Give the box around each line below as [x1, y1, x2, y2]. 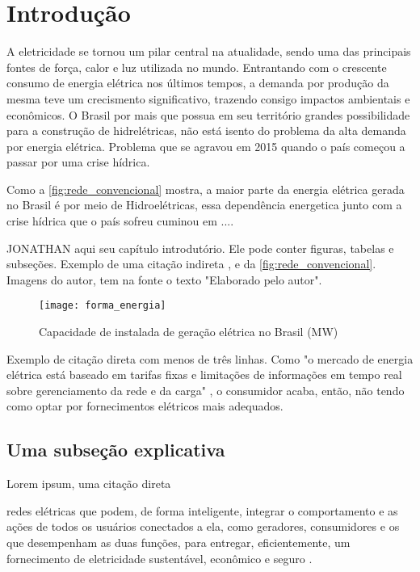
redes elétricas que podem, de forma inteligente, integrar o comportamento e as [6, 502, 398, 519]
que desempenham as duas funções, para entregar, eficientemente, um [6, 534, 351, 551]
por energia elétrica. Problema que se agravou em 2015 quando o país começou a [6, 137, 405, 154]
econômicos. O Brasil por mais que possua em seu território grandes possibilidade [6, 106, 410, 123]
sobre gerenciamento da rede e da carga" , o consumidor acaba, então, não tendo [6, 381, 405, 398]
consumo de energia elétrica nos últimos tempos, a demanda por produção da [6, 74, 389, 91]
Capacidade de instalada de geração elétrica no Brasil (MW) [39, 323, 338, 340]
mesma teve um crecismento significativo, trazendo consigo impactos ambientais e [6, 90, 410, 107]
